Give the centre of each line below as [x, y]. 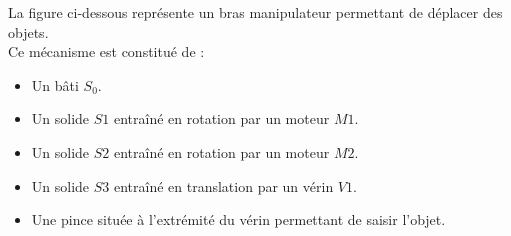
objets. [28, 31]
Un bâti [55, 84]
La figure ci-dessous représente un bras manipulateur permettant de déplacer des [255, 12]
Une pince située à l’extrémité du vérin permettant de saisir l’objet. [238, 219]
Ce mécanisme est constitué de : [106, 51]
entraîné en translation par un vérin [223, 185]
